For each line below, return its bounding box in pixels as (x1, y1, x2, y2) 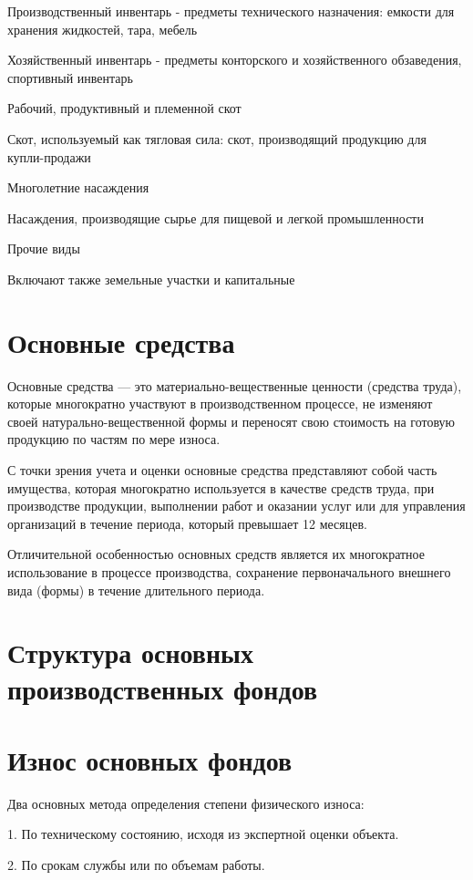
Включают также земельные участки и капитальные (7, 269, 295, 288)
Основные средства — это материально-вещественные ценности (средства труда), (7, 376, 462, 395)
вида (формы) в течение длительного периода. (7, 580, 265, 599)
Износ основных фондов (7, 740, 293, 778)
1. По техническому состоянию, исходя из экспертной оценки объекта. (7, 824, 399, 844)
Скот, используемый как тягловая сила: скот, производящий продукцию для (7, 129, 427, 148)
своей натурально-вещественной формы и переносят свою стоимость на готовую (7, 411, 456, 430)
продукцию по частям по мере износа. (7, 430, 221, 449)
